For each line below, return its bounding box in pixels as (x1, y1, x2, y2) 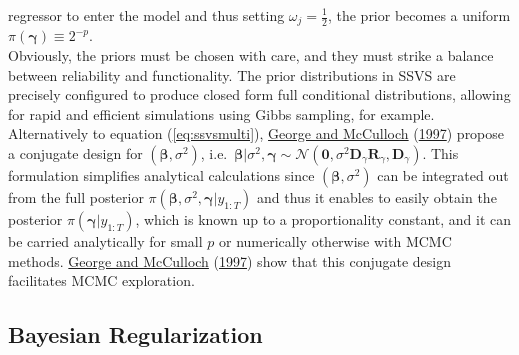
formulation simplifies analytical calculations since (8, 165, 315, 186)
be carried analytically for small (8, 231, 203, 252)
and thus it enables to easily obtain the (257, 187, 497, 208)
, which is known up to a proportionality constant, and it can (135, 209, 512, 230)
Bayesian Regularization (8, 319, 263, 350)
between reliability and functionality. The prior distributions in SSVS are (8, 64, 456, 85)
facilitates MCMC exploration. (8, 270, 195, 291)
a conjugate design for (8, 143, 143, 164)
